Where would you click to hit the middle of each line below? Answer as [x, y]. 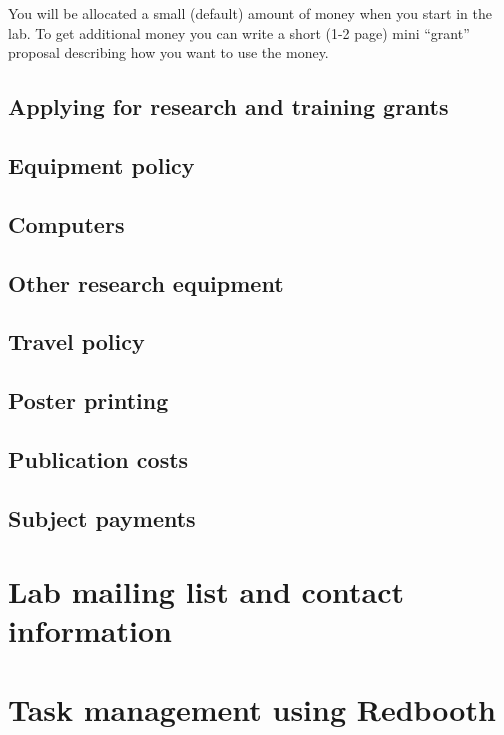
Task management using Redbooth [252, 708]
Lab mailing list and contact [206, 591]
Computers [66, 223]
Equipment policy [101, 164]
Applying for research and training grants [228, 106]
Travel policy [76, 341]
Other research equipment [146, 282]
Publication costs [98, 458]
